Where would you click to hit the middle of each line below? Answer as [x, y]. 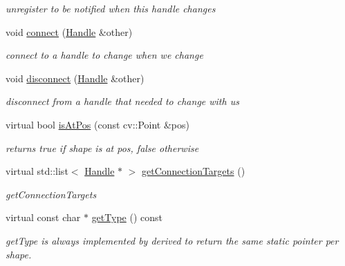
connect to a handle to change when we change [104, 55]
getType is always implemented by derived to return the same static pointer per [172, 240]
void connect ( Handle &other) [69, 31]
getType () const [127, 217]
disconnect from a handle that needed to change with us [122, 101]
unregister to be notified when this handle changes [111, 8]
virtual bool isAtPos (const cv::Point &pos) [97, 124]
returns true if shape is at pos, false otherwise [102, 148]
